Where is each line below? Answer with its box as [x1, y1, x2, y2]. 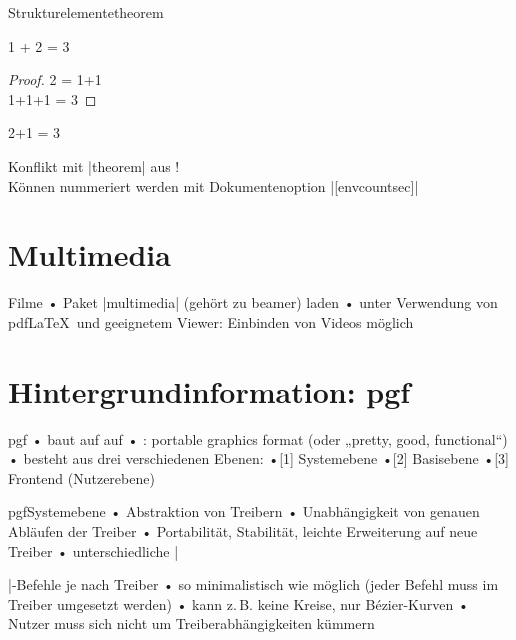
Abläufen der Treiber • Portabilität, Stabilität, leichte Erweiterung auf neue [8, 520, 478, 541]
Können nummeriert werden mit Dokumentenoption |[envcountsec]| [8, 175, 419, 196]
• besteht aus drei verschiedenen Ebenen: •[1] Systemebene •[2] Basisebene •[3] [8, 448, 510, 469]
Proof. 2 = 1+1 [8, 69, 102, 90]
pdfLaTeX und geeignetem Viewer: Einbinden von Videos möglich [8, 311, 414, 332]
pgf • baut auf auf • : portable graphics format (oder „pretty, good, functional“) [8, 428, 508, 449]
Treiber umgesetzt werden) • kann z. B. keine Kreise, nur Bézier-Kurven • [8, 593, 469, 614]
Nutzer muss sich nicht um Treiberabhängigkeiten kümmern [8, 613, 375, 634]
